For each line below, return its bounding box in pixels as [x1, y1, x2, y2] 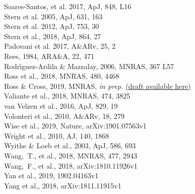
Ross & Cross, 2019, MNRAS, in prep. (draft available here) [4, 80, 191, 91]
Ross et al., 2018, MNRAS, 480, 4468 [4, 71, 120, 81]
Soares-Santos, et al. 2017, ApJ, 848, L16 [4, 1, 132, 11]
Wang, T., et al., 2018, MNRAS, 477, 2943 [4, 150, 137, 160]
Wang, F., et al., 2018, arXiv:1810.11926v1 [4, 160, 138, 171]
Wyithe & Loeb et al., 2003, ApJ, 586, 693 [4, 140, 136, 151]
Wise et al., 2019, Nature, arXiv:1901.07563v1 [4, 120, 147, 131]
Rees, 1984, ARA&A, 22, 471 [4, 50, 95, 61]
